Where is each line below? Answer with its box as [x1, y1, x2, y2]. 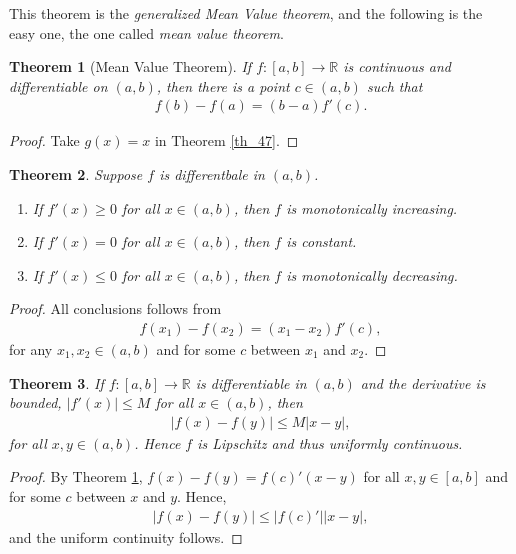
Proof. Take [9, 130, 80, 151]
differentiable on [9, 75, 108, 96]
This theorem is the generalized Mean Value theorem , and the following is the [9, 3, 483, 23]
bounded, [9, 392, 62, 413]
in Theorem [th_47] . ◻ [154, 130, 299, 151]
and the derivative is [360, 372, 486, 393]
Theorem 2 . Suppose [9, 164, 143, 184]
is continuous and [343, 56, 451, 77]
